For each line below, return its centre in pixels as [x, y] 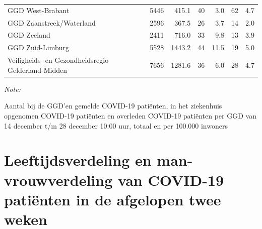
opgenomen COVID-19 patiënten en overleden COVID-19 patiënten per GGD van [130, 116]
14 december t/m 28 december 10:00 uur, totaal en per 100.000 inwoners [116, 125]
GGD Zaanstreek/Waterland [52, 22]
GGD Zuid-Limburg [38, 47]
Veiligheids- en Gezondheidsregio [58, 60]
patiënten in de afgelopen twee [113, 199]
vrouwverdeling [58, 180]
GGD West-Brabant [39, 10]
